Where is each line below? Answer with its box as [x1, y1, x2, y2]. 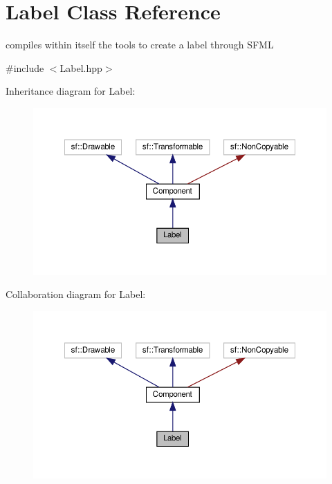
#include [6, 60, 44, 75]
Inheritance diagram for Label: [6, 84, 136, 98]
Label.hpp [59, 60, 102, 75]
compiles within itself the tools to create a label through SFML [6, 37, 274, 52]
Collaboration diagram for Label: [6, 287, 146, 301]
